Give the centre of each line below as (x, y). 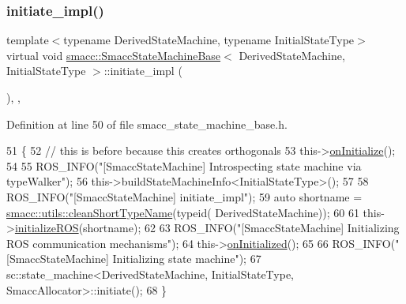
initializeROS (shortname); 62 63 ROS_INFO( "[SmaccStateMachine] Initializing (207, 228)
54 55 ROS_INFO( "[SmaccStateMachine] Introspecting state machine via (184, 165)
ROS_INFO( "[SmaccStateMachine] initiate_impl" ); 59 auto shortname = (184, 196)
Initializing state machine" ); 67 (187, 259)
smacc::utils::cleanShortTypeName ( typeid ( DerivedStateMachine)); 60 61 (183, 212)
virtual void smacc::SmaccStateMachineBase (114, 55)
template (28, 40)
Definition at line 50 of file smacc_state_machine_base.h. (147, 124)
